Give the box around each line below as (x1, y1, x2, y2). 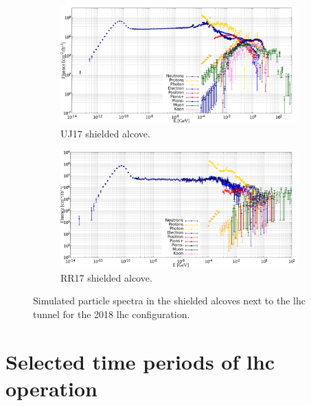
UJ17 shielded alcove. (60, 126, 150, 140)
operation (5, 374, 98, 402)
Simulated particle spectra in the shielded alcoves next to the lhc (33, 293, 306, 308)
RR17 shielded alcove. (60, 270, 152, 284)
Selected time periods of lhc (5, 347, 275, 375)
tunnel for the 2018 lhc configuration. (33, 306, 190, 321)
